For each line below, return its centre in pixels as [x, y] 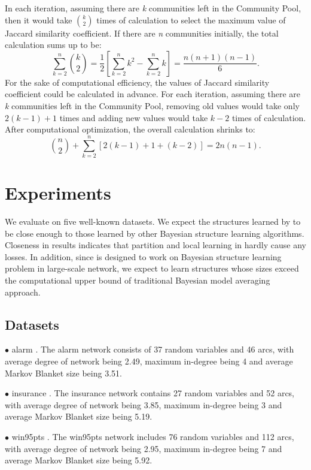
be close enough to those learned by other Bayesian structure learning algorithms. [155, 233]
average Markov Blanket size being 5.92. [79, 460]
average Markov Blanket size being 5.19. [79, 416]
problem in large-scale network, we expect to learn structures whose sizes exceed [152, 268]
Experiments [58, 193]
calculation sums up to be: [53, 45]
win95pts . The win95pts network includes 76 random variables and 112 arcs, [153, 436]
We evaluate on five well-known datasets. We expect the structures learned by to [153, 221]
